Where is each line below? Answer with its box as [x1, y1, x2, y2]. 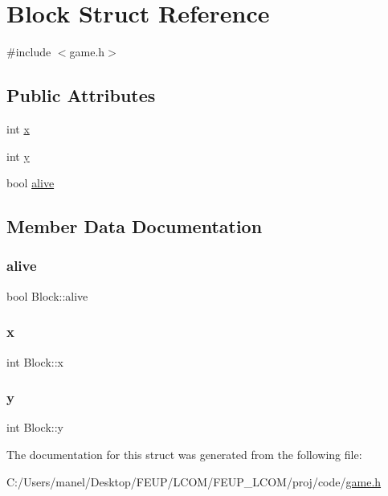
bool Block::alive [6, 287, 88, 304]
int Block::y [6, 419, 63, 436]
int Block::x [6, 353, 63, 370]
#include [6, 43, 51, 60]
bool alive [6, 174, 55, 191]
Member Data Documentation [6, 214, 263, 239]
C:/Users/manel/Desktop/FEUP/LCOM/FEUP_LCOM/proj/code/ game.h [6, 473, 382, 490]
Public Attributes [6, 83, 156, 108]
